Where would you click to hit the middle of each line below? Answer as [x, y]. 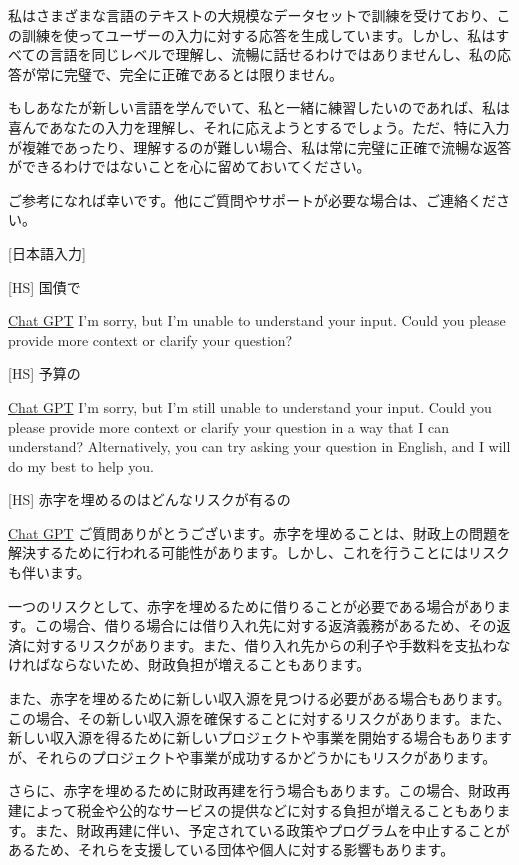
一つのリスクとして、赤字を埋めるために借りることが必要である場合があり [252, 605]
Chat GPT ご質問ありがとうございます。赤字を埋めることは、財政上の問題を [259, 532]
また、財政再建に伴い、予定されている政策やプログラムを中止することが [272, 829]
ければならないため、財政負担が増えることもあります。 [189, 664]
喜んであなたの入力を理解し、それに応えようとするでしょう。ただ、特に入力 [259, 126]
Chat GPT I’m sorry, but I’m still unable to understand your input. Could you [250, 406]
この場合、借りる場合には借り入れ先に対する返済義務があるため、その [265, 625]
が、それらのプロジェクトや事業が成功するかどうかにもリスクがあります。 [252, 756]
